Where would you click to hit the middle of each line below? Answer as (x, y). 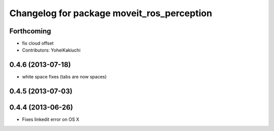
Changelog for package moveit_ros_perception (111, 13)
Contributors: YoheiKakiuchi (51, 50)
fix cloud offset (38, 43)
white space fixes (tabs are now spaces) (64, 77)
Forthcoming (30, 31)
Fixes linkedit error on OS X (51, 119)
